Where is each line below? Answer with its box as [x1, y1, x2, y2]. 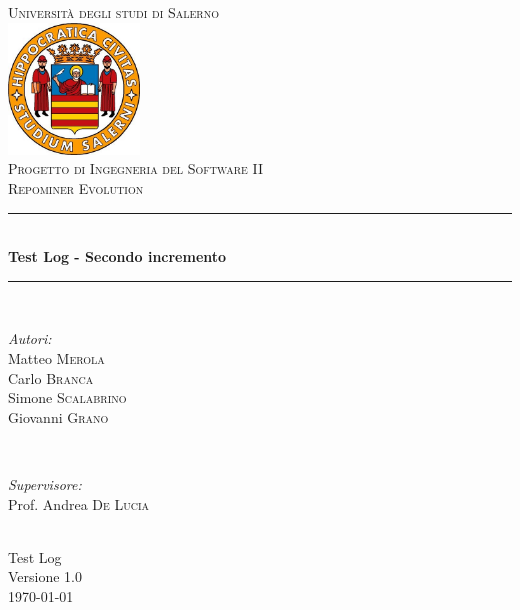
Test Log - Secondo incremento [8, 246, 227, 267]
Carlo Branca [8, 367, 94, 388]
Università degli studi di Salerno [8, 2, 219, 22]
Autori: [8, 328, 52, 349]
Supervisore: [8, 474, 82, 494]
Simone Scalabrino [8, 387, 127, 408]
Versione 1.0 [8, 566, 83, 587]
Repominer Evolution [8, 178, 144, 199]
